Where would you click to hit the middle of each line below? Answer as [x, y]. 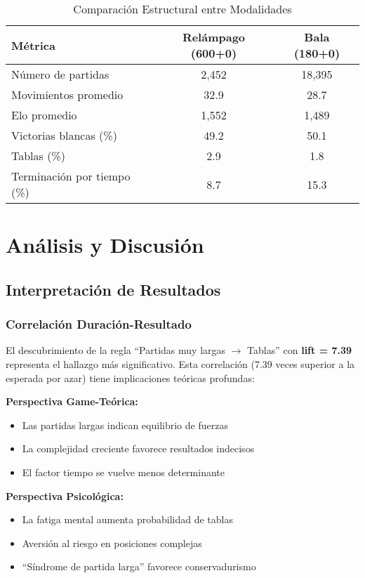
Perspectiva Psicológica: [65, 495]
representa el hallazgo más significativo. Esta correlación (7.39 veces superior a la [180, 363]
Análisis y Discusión [105, 245]
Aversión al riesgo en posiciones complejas [112, 543]
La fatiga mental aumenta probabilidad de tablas [127, 519]
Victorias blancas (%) [64, 135]
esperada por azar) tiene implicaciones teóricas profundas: [130, 377]
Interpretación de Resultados [113, 289]
